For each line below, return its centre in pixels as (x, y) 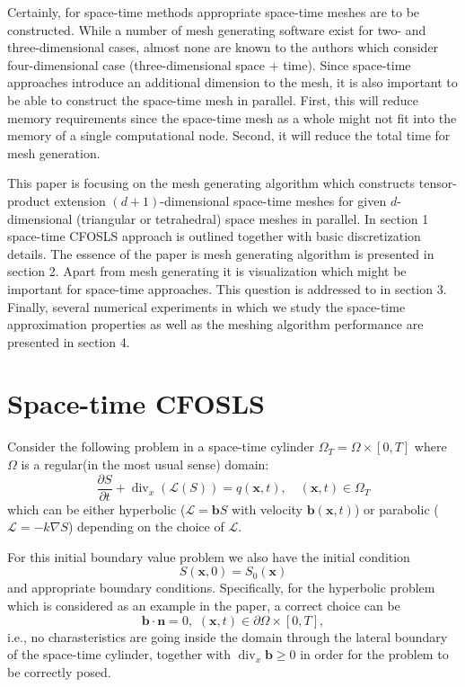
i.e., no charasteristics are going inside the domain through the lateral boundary (228, 636)
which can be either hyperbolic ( (97, 509)
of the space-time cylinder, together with (119, 654)
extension (80, 200)
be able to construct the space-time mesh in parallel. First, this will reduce (213, 99)
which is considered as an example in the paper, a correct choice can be (204, 606)
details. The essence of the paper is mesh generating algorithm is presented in (221, 253)
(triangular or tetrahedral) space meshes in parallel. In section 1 (253, 218)
